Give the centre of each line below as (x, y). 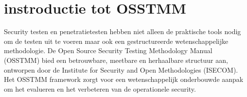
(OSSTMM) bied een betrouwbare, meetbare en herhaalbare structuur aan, (116, 60)
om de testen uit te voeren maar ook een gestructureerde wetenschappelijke (116, 41)
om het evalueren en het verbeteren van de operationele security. (100, 88)
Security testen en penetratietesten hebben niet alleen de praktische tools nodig (123, 31)
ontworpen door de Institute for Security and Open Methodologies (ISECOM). (121, 69)
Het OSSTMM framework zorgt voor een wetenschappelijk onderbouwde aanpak (124, 79)
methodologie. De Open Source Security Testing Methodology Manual (108, 50)
